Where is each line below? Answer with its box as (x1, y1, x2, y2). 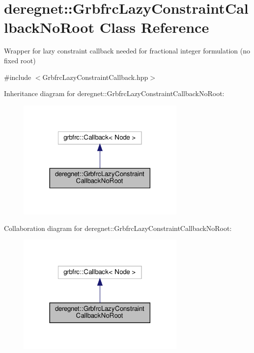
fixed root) (4, 55, 36, 65)
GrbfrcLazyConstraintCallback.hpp (42, 72, 148, 82)
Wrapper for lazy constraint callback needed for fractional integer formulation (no (4, 46, 250, 56)
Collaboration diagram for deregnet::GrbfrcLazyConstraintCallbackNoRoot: (4, 223, 232, 233)
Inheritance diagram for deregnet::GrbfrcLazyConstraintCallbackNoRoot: (4, 88, 225, 99)
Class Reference (99, 17, 209, 37)
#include (4, 72, 31, 82)
